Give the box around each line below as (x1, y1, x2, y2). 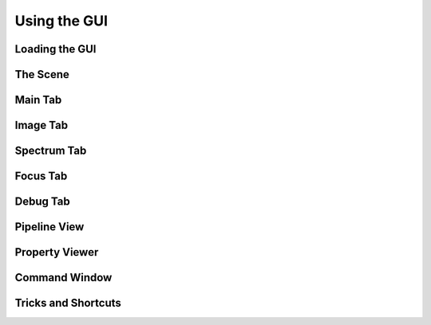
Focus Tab (14, 170, 68, 183)
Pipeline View (14, 220, 85, 234)
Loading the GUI (14, 42, 97, 56)
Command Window (14, 271, 113, 284)
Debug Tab (14, 195, 71, 209)
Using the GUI (14, 12, 108, 29)
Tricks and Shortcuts (14, 296, 121, 310)
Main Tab (14, 93, 62, 107)
